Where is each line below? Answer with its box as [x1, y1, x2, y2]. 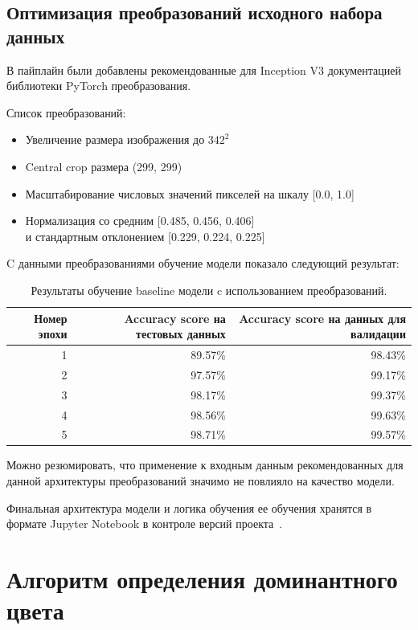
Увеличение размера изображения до [25, 131, 205, 148]
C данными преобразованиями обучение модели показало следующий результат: [6, 255, 400, 272]
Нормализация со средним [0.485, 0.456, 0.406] [25, 212, 255, 229]
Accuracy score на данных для [239, 309, 406, 326]
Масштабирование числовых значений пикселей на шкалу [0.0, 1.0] [25, 185, 354, 202]
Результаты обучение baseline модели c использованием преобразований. [31, 281, 387, 298]
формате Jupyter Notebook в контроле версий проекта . [6, 515, 283, 532]
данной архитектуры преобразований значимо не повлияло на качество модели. [6, 472, 395, 489]
